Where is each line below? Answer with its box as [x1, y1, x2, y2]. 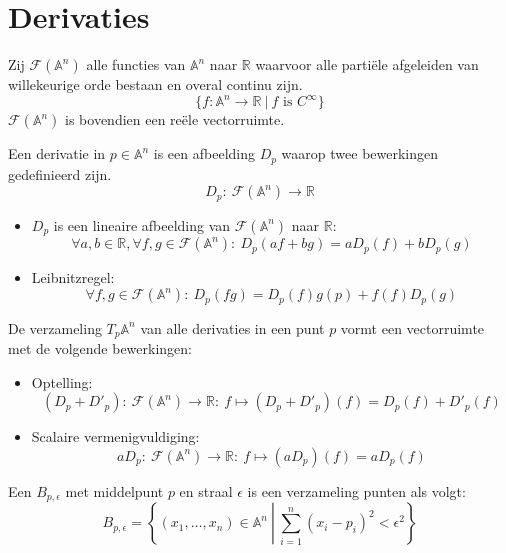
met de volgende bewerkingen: [8, 338, 192, 359]
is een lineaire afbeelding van [53, 214, 231, 235]
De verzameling [8, 317, 102, 338]
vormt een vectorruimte [340, 317, 485, 338]
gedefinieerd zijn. [8, 163, 112, 184]
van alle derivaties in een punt [140, 317, 325, 338]
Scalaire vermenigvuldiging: [31, 426, 200, 447]
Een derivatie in [8, 143, 106, 164]
